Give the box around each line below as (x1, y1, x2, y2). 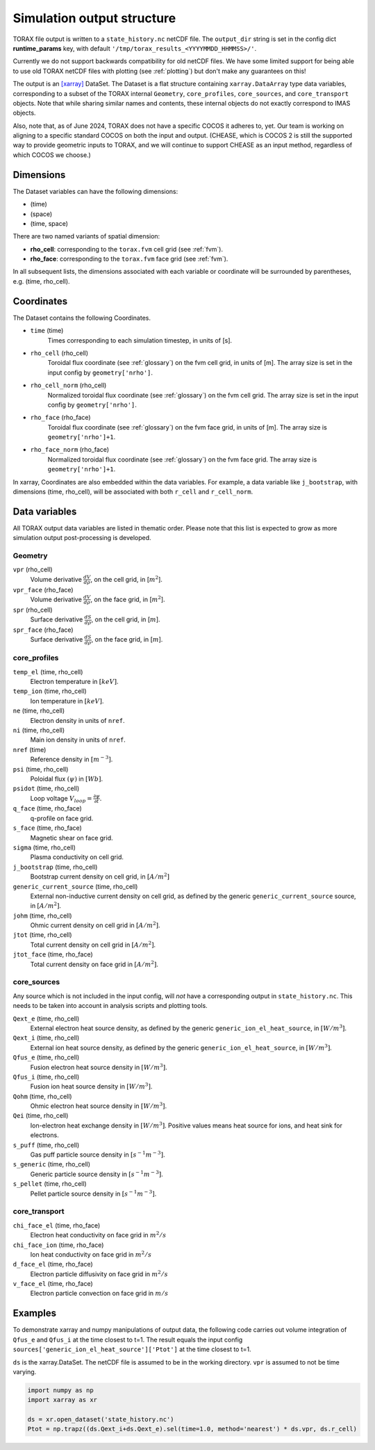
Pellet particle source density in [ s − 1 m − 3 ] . (30, 1189, 157, 1198)
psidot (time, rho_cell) (12, 784, 80, 792)
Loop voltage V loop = (30, 794, 93, 804)
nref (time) (12, 745, 47, 753)
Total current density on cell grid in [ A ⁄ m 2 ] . (30, 940, 156, 949)
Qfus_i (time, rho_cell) (12, 1073, 80, 1081)
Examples (12, 1308, 57, 1319)
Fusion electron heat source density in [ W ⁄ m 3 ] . (30, 1062, 167, 1071)
